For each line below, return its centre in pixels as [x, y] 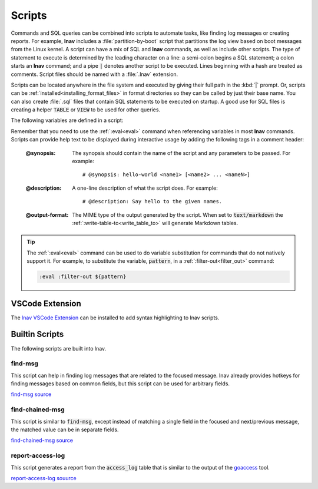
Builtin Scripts [37, 334]
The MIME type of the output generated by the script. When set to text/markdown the [178, 214]
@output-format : [47, 214]
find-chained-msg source [42, 440]
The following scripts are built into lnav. [59, 348]
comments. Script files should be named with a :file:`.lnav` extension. [95, 74]
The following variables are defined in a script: [67, 120]
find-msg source [31, 394]
